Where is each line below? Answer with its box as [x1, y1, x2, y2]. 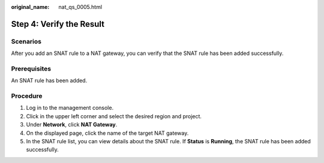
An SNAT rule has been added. [11, 77, 88, 84]
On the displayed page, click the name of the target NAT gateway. [26, 129, 189, 137]
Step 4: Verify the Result [11, 19, 105, 29]
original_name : [11, 4, 50, 10]
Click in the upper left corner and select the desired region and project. [26, 112, 202, 119]
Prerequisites [11, 64, 51, 73]
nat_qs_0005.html [58, 4, 102, 10]
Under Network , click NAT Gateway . [26, 121, 118, 128]
